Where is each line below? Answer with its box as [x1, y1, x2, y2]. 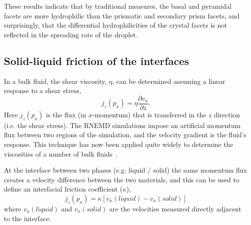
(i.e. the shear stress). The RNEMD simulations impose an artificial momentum [4, 120, 241, 130]
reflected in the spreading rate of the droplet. [4, 29, 138, 39]
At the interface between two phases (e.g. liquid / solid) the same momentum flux [4, 165, 247, 175]
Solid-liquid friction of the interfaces [4, 53, 189, 68]
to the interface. [4, 213, 51, 223]
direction [214, 109, 240, 119]
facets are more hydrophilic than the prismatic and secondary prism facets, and [4, 10, 240, 20]
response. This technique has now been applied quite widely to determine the [4, 139, 233, 149]
